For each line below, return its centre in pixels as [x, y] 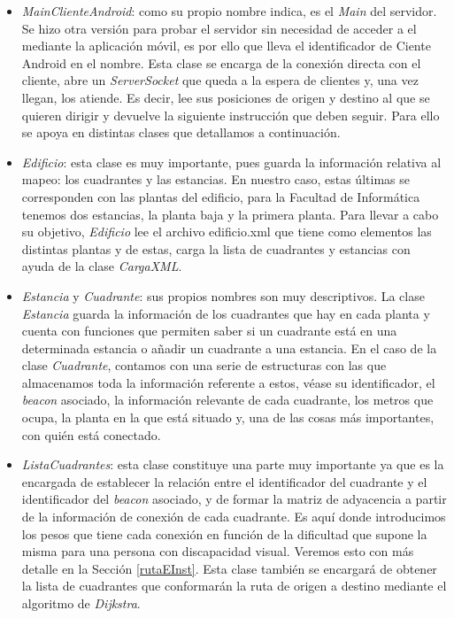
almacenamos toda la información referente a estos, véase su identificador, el [228, 382]
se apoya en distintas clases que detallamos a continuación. [181, 132]
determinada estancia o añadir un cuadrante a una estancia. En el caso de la [229, 348]
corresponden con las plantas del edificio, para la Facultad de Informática [221, 196]
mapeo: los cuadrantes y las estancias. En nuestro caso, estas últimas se [215, 179]
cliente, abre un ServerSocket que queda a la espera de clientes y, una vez [220, 80]
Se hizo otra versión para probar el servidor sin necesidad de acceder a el [219, 28]
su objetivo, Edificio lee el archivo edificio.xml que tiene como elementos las [227, 232]
